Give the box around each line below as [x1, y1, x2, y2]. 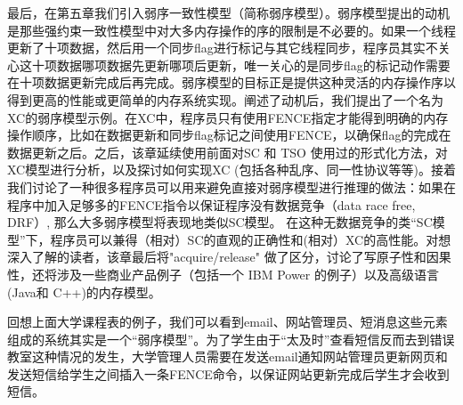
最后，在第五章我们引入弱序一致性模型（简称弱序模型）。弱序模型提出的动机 [7, 4, 450, 21]
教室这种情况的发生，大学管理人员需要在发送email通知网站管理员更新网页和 [7, 347, 448, 366]
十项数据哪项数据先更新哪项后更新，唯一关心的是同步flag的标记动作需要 [31, 55, 451, 74]
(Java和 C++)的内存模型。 [7, 282, 161, 301]
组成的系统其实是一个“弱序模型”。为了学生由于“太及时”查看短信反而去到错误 [7, 329, 455, 348]
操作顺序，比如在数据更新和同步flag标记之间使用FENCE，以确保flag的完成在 [7, 126, 451, 144]
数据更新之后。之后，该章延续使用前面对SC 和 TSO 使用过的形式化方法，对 [7, 142, 448, 161]
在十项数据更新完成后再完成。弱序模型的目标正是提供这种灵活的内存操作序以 [7, 73, 456, 92]
